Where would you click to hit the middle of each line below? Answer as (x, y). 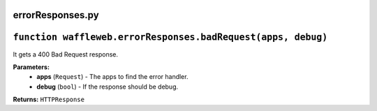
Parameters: (31, 67)
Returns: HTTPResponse (49, 99)
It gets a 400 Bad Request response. (66, 54)
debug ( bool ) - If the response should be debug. (108, 87)
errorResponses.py (56, 15)
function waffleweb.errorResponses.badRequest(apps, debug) (170, 37)
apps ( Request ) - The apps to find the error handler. (112, 77)
